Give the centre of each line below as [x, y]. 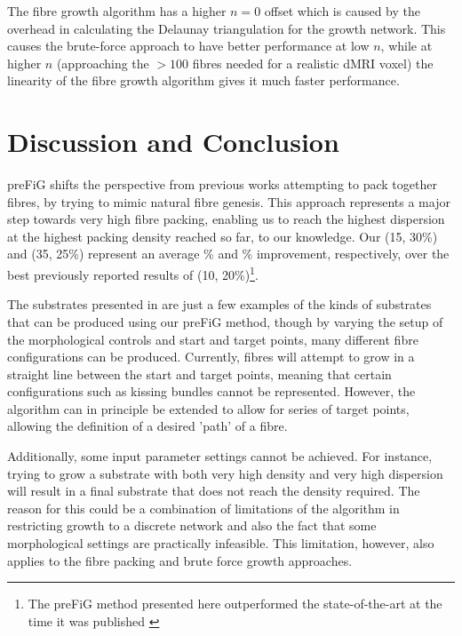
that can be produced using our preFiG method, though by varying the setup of [225, 321]
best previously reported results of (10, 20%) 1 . [133, 273]
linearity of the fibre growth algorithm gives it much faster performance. [203, 80]
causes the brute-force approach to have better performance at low [188, 46]
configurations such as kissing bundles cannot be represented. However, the [211, 391]
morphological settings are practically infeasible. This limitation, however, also [221, 543]
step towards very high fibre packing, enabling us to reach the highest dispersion [226, 219]
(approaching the [103, 63]
